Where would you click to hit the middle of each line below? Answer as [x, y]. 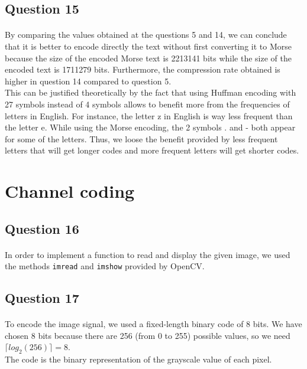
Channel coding [70, 191]
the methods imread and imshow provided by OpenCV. [105, 266]
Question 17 [42, 298]
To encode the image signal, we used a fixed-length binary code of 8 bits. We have [153, 324]
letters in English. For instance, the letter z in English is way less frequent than [149, 115]
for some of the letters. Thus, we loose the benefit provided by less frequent [141, 138]
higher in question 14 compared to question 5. [88, 81]
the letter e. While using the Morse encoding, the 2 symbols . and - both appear [150, 127]
